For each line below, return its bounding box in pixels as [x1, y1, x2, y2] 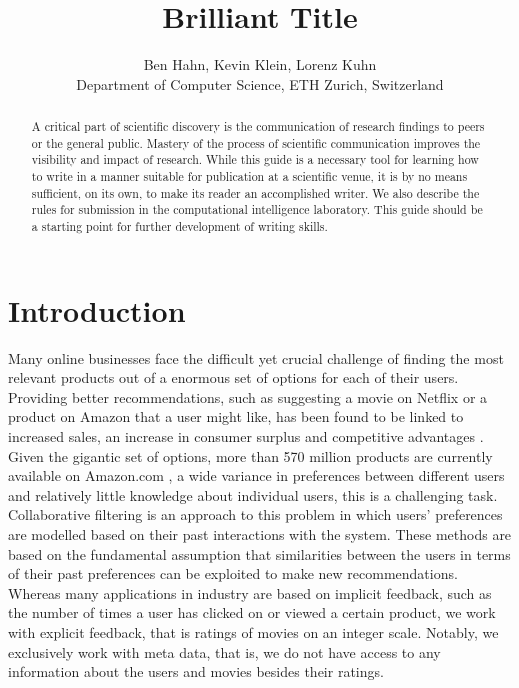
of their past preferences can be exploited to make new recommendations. [8, 563, 458, 584]
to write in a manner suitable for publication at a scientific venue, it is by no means [31, 168, 468, 185]
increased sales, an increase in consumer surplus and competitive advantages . [8, 426, 484, 447]
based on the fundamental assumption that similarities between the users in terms [8, 543, 511, 564]
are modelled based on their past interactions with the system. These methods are [8, 523, 512, 544]
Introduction [8, 289, 186, 330]
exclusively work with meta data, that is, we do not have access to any [8, 641, 441, 662]
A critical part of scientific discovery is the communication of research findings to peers [31, 118, 485, 135]
